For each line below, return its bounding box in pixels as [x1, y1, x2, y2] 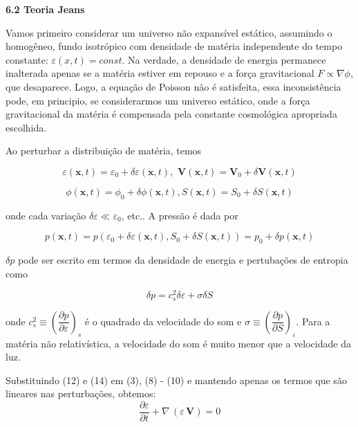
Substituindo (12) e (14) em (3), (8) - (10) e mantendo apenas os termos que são [6, 372, 347, 387]
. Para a [296, 314, 330, 328]
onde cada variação [6, 208, 86, 222]
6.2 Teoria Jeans [6, 2, 85, 16]
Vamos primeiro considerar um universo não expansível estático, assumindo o [6, 25, 332, 39]
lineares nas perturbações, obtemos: [6, 386, 156, 401]
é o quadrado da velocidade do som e [84, 314, 242, 328]
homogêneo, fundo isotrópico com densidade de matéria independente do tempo [6, 39, 343, 53]
